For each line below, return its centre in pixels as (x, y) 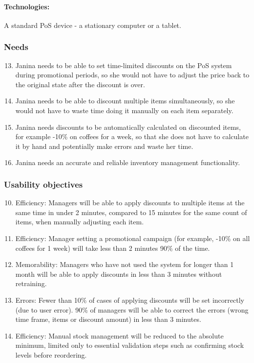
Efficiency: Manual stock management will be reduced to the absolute (119, 335)
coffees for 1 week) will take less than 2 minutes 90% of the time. (113, 248)
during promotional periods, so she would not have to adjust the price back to (132, 75)
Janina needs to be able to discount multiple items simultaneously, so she (125, 101)
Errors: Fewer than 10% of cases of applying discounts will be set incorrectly (130, 300)
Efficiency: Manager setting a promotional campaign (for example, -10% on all (133, 238)
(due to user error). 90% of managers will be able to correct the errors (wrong (132, 309)
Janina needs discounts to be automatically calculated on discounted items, (128, 127)
